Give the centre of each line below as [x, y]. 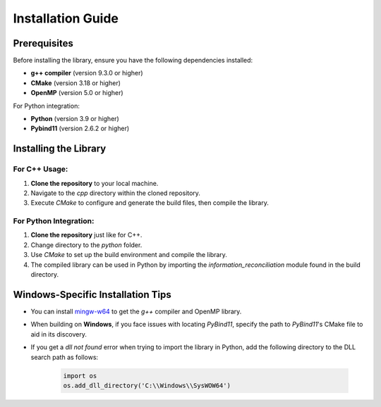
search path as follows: [65, 357]
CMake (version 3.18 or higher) [76, 83]
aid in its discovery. [59, 334]
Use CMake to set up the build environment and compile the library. [129, 255]
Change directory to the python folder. [86, 245]
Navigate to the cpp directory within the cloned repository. [116, 193]
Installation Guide [66, 18]
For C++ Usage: [41, 169]
